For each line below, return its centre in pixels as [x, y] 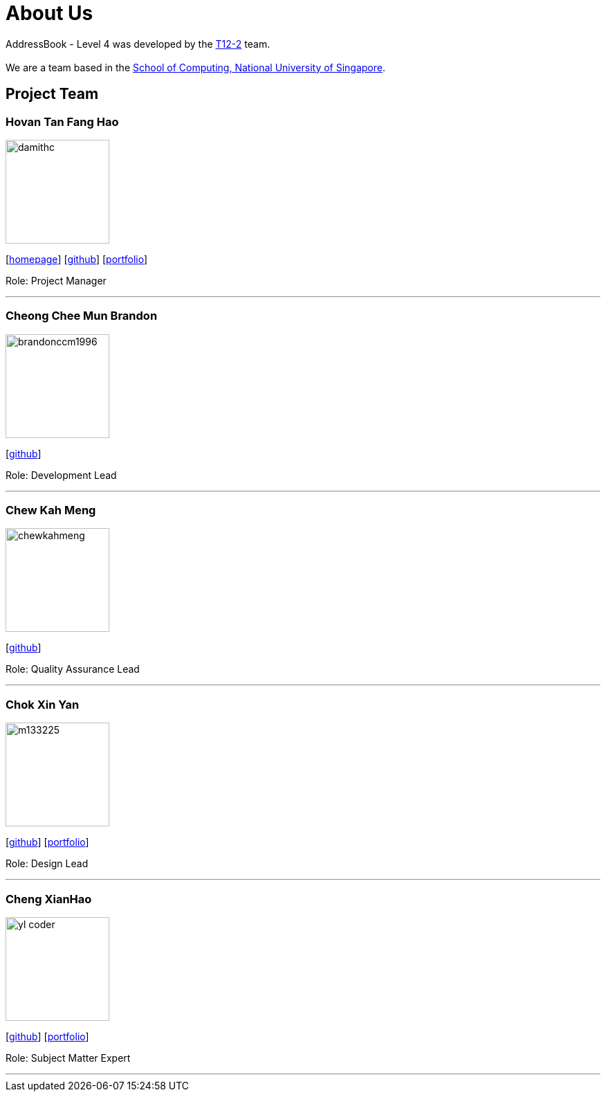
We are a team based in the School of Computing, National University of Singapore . [196, 67]
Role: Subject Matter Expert [68, 1058]
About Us [49, 13]
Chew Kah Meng [51, 510]
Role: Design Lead [47, 864]
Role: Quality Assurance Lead [73, 669]
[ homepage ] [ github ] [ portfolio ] [77, 259]
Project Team [52, 94]
